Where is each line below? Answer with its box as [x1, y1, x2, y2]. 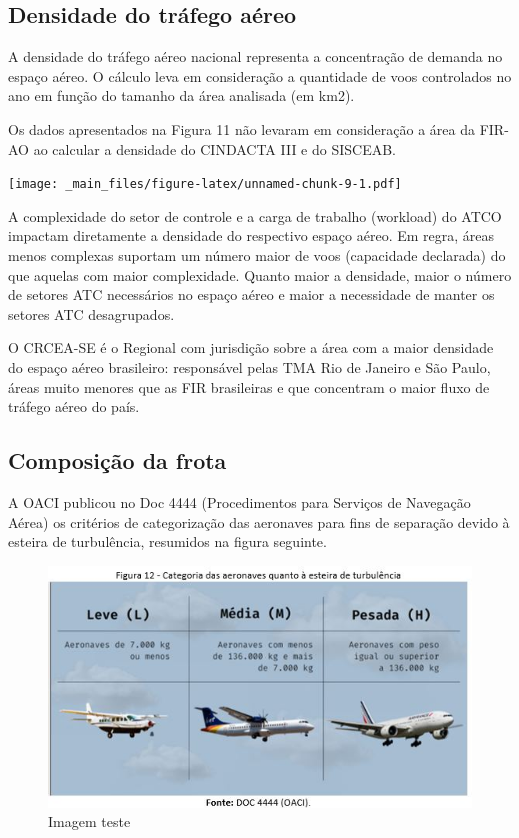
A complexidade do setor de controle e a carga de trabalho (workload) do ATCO [8, 205, 502, 226]
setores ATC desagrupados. [8, 303, 175, 324]
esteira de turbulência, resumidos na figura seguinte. [8, 531, 327, 552]
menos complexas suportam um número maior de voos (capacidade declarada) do [8, 245, 506, 266]
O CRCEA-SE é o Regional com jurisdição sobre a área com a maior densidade [8, 337, 494, 358]
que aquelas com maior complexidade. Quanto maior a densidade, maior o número [8, 264, 512, 285]
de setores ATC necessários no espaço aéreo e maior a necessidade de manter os [8, 284, 495, 305]
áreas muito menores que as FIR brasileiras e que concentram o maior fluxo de [8, 376, 490, 397]
